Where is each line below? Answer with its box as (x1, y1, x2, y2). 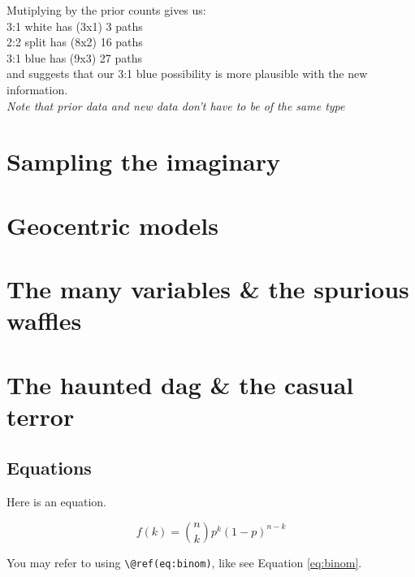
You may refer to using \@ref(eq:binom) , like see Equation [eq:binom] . (6, 553, 362, 570)
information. (6, 80, 68, 98)
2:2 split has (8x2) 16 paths (6, 33, 143, 50)
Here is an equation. (6, 493, 107, 510)
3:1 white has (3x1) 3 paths (6, 17, 143, 34)
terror (6, 399, 75, 432)
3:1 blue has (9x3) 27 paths (6, 49, 142, 66)
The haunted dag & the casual (6, 367, 354, 401)
